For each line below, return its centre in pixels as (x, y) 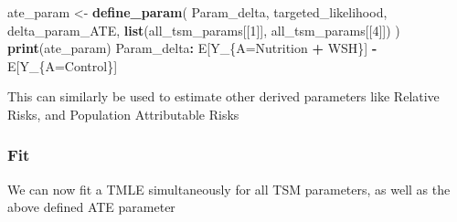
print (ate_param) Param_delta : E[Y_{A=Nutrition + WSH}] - (192, 48)
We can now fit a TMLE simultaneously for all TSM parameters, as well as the (229, 189)
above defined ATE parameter (91, 207)
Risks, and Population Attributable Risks (123, 114)
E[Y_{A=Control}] (63, 65)
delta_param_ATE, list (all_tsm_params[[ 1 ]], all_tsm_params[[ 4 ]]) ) (204, 30)
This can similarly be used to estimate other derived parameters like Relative (223, 96)
